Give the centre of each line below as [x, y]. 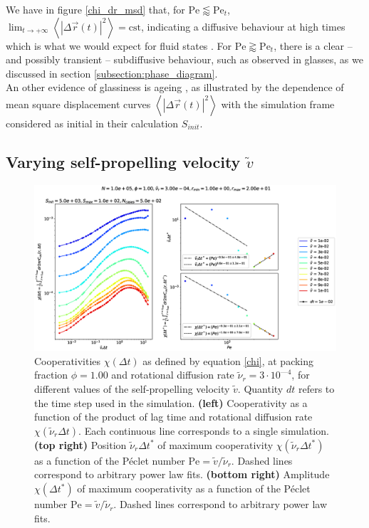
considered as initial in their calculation [92, 123]
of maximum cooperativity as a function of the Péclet [194, 489]
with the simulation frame [278, 104]
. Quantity [260, 389]
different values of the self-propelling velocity [132, 389]
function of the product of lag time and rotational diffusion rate [173, 417]
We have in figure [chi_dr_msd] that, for [95, 9]
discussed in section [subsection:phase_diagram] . [112, 73]
